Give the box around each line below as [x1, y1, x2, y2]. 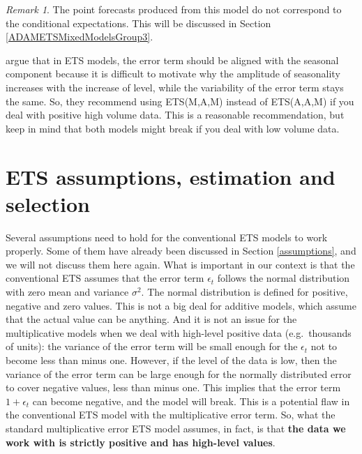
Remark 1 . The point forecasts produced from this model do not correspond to [6, 2, 342, 16]
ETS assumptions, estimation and [6, 162, 335, 190]
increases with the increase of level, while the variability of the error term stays [6, 80, 344, 94]
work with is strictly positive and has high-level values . [6, 434, 276, 449]
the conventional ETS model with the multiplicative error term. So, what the [6, 407, 335, 422]
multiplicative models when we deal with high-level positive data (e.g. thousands [6, 325, 352, 340]
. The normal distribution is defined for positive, [141, 285, 348, 299]
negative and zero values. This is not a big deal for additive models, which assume [6, 298, 356, 312]
